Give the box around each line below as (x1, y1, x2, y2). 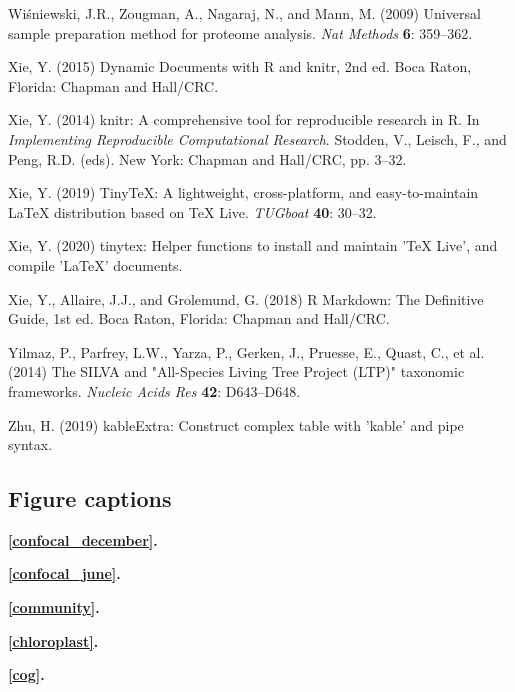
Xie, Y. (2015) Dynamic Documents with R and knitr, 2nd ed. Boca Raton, (8, 56, 472, 77)
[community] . (8, 597, 100, 618)
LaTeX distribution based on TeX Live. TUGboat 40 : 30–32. (8, 201, 377, 222)
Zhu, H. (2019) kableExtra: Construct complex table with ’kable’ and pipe (8, 414, 464, 435)
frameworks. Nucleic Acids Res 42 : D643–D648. (8, 380, 301, 401)
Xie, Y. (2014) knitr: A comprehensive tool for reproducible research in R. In (8, 109, 480, 130)
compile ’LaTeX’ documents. (8, 254, 183, 275)
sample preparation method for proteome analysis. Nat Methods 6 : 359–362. (8, 22, 473, 43)
